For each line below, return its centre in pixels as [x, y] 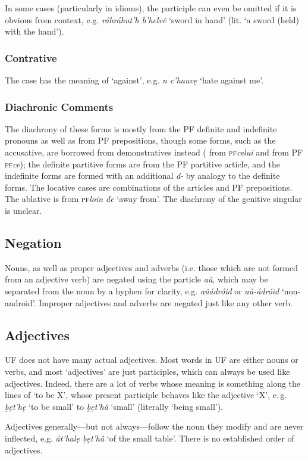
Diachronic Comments [59, 106]
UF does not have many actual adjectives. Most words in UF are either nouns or [152, 360]
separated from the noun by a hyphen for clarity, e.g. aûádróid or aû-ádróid [142, 290]
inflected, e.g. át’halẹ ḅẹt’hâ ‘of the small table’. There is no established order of [150, 438]
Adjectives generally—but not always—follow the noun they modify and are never [154, 426]
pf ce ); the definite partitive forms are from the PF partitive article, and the [142, 164]
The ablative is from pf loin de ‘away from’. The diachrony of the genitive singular [153, 199]
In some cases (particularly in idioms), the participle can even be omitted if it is [151, 8]
